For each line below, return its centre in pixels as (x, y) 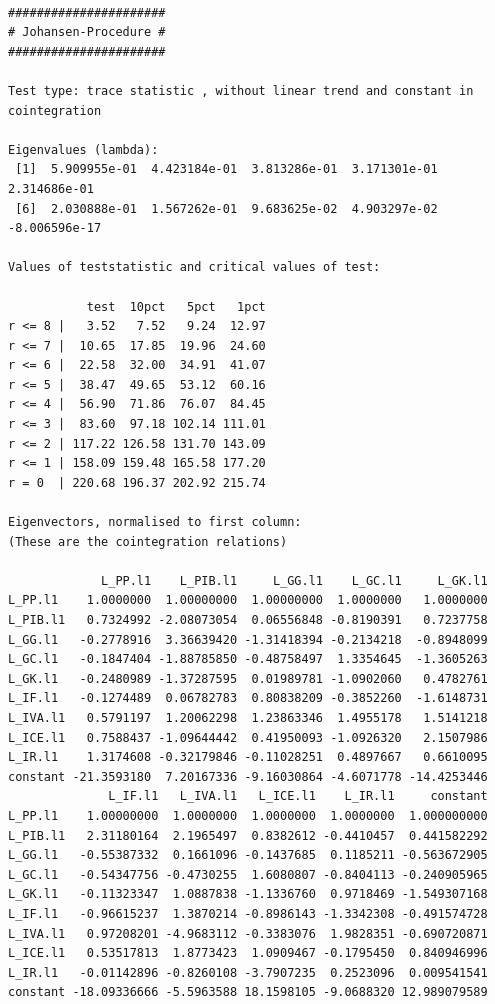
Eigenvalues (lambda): (83, 149)
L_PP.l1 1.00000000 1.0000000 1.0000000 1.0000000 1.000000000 (248, 815)
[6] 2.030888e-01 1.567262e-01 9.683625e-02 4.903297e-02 (226, 208)
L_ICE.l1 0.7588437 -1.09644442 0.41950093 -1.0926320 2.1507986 (248, 737)
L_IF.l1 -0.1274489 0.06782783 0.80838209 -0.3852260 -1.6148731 (248, 698)
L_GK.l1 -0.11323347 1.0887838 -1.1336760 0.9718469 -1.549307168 (248, 894)
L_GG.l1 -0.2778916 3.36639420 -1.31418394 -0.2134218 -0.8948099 (248, 639)
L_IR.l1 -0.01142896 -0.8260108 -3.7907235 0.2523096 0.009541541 (248, 972)
